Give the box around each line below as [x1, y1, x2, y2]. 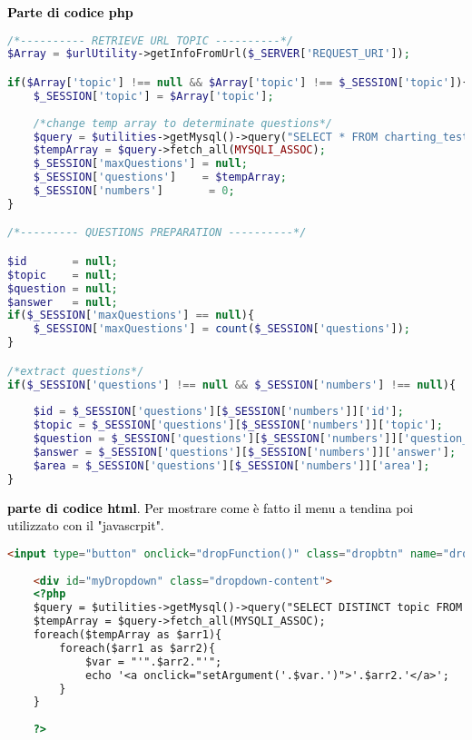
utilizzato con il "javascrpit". [7, 516, 164, 535]
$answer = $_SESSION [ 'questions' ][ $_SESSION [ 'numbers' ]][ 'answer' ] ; [33, 445, 457, 459]
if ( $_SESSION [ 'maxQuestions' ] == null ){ [7, 309, 255, 322]
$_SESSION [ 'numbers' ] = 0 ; [33, 184, 235, 197]
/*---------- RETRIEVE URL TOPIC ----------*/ [7, 34, 293, 47]
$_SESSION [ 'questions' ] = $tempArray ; [33, 171, 287, 184]
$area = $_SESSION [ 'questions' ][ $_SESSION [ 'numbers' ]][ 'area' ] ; [33, 459, 430, 472]
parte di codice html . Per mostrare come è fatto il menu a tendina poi [7, 498, 414, 517]
